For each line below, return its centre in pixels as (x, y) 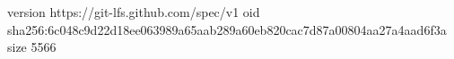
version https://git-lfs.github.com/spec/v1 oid (134, 12)
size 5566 (32, 47)
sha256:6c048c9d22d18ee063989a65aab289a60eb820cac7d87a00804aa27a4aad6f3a (227, 29)
